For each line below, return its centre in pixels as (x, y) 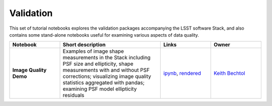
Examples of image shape (93, 51)
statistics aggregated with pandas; (104, 83)
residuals (74, 95)
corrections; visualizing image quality (107, 76)
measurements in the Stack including (107, 58)
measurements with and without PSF (106, 70)
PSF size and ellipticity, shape (98, 64)
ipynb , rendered (182, 73)
